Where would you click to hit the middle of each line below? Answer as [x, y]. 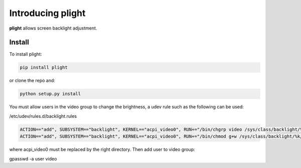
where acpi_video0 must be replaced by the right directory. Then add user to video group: [102, 149]
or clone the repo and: [32, 81]
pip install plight [44, 67]
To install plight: [26, 54]
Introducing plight [47, 13]
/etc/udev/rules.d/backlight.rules [43, 116]
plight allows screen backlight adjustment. [53, 28]
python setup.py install [50, 94]
